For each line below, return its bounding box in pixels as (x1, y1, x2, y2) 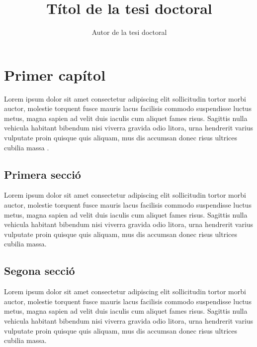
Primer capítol (4, 64, 106, 85)
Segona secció (4, 263, 75, 278)
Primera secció (4, 166, 81, 182)
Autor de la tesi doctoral (91, 27, 167, 37)
